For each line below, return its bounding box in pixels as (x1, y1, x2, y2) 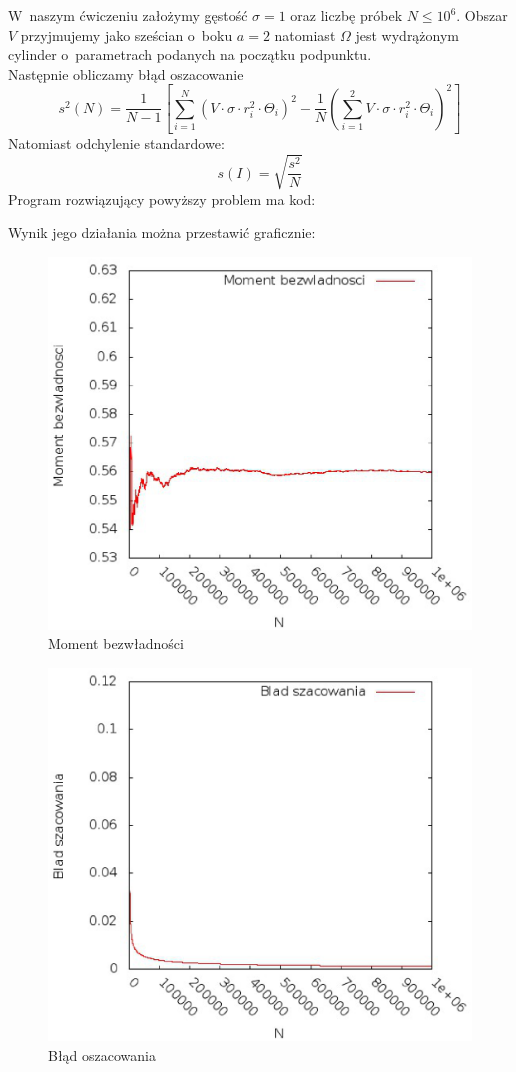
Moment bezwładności (48, 633, 184, 654)
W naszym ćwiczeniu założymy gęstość (8, 5, 248, 25)
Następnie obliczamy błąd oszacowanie (8, 63, 244, 84)
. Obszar (456, 5, 508, 25)
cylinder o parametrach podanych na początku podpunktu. (8, 44, 372, 65)
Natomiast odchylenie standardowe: (8, 133, 225, 154)
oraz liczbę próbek (290, 5, 403, 25)
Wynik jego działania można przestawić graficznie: (8, 222, 316, 243)
